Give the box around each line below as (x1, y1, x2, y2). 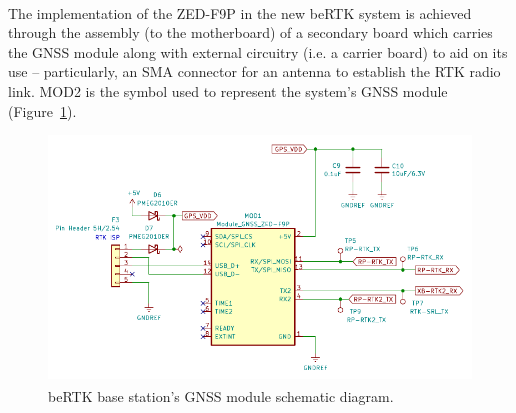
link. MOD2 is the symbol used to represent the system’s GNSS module (8, 81, 448, 102)
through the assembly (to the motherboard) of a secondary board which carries (8, 22, 493, 43)
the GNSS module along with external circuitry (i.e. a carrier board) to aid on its (8, 41, 508, 62)
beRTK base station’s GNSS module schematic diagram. (48, 386, 394, 407)
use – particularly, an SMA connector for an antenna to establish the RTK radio (8, 61, 501, 82)
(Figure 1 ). (8, 100, 77, 121)
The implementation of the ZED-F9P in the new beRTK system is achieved (8, 2, 472, 23)
